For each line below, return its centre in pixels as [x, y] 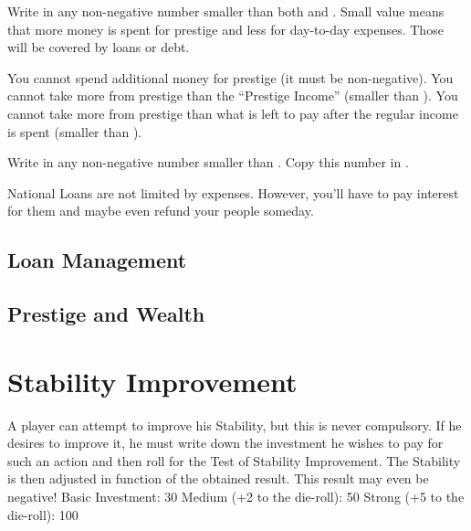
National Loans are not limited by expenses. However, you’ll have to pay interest [233, 192]
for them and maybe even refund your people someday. [161, 211]
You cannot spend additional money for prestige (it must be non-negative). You [230, 77]
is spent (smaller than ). [75, 131]
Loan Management [97, 260]
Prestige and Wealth [106, 314]
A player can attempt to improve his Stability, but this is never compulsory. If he [235, 425]
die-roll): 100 [43, 514]
